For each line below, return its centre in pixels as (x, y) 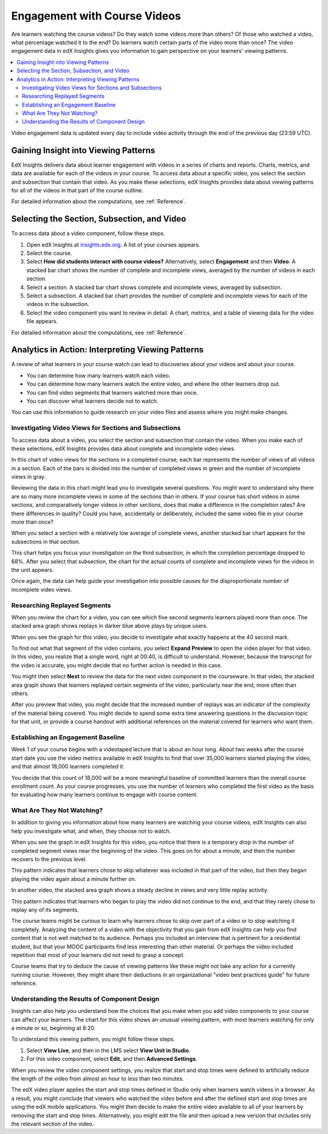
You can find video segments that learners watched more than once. (112, 392)
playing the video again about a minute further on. (74, 878)
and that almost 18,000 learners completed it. (68, 767)
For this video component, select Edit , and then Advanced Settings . (112, 1059)
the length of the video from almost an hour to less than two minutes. (98, 1078)
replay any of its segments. (45, 910)
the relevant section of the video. (53, 1124)
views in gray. (29, 477)
